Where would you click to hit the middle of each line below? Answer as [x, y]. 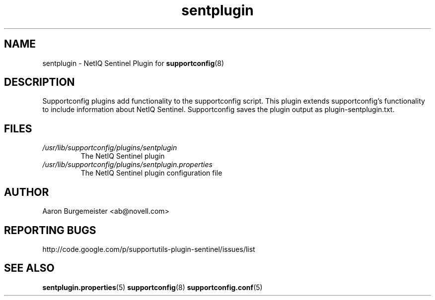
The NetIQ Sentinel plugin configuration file [151, 173]
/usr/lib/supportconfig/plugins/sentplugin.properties [127, 165]
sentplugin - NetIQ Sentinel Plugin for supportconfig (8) [133, 63]
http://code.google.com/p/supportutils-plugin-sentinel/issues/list [149, 249]
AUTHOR [27, 192]
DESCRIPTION [39, 82]
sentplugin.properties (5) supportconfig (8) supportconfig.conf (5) [152, 287]
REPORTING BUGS [50, 230]
